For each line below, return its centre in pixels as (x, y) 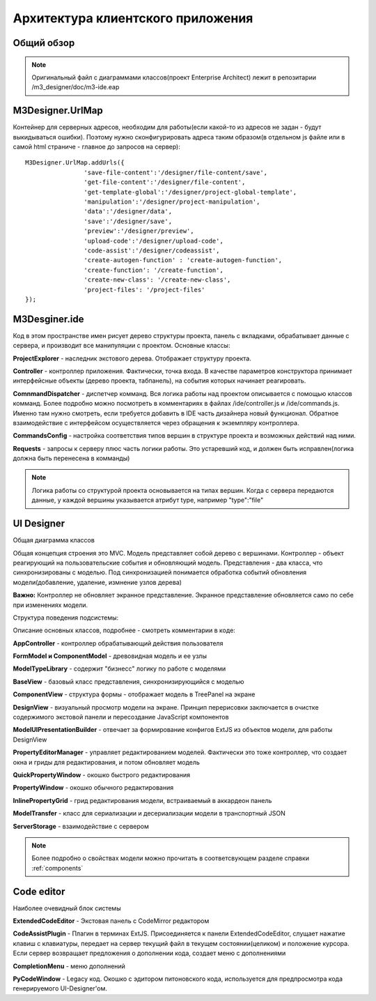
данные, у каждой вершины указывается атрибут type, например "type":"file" (148, 500)
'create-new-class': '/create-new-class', (157, 280)
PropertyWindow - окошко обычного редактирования (93, 788)
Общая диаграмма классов (54, 540)
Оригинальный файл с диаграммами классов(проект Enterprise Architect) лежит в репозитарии (174, 77)
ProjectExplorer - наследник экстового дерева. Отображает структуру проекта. (132, 358)
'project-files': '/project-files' (144, 290)
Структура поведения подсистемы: (66, 618)
